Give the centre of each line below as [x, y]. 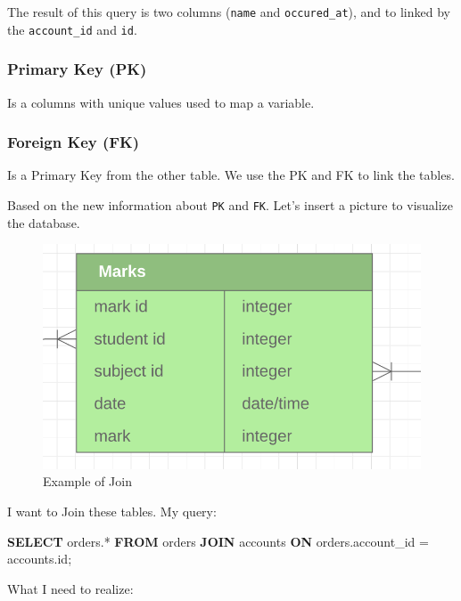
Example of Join [87, 481]
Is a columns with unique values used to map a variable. [161, 102]
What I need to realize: [70, 588]
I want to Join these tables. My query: [112, 511]
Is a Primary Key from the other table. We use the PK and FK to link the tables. [231, 175]
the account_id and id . [72, 29]
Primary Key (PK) [77, 69]
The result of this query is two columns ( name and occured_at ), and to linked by [229, 12]
